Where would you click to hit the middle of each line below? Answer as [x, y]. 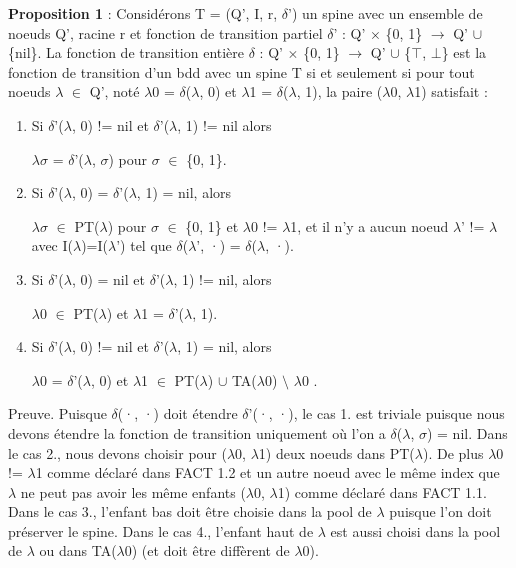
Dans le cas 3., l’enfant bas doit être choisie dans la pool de [190, 511]
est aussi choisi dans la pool [415, 530]
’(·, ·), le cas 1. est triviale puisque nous [376, 413]
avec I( [52, 245]
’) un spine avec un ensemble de [385, 13]
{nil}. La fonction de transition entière [126, 52]
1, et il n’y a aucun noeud [369, 225]
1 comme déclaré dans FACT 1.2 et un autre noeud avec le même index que [267, 472]
